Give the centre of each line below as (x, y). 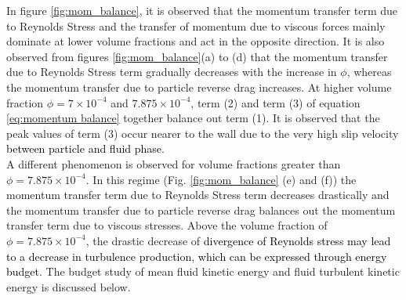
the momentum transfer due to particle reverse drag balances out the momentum (201, 210)
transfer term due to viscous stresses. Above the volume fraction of (167, 225)
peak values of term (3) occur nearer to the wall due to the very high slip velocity (203, 133)
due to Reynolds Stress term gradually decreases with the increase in (172, 72)
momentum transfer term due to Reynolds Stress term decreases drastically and (198, 195)
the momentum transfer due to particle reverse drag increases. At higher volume (199, 87)
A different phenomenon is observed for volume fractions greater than (174, 163)
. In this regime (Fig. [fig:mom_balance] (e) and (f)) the (221, 179)
